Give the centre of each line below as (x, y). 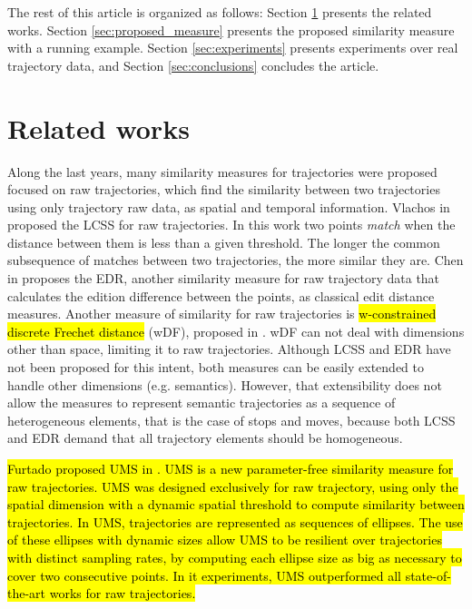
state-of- (428, 575)
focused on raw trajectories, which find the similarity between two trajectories (224, 189)
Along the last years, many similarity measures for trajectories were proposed (222, 171)
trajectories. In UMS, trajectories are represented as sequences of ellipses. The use (235, 521)
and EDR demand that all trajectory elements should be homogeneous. (205, 438)
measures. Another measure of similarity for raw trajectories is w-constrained (222, 314)
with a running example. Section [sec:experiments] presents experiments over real (233, 48)
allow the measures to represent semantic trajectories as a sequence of (202, 403)
